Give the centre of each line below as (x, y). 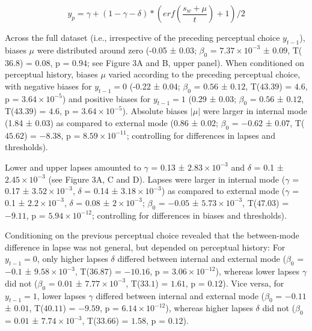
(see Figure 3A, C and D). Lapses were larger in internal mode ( (167, 179)
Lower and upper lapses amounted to (73, 167)
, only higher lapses (72, 259)
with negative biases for (48, 86)
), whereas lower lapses (258, 271)
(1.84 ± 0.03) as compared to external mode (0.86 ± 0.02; (112, 122)
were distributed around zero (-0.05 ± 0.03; (117, 50)
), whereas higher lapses (209, 308)
